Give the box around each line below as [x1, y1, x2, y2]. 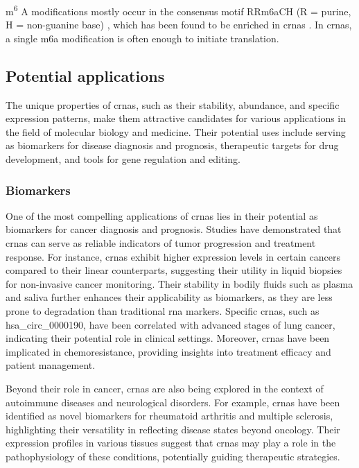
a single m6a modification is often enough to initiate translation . [6, 31, 279, 45]
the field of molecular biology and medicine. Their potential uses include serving [6, 124, 346, 139]
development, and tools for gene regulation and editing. [6, 152, 240, 166]
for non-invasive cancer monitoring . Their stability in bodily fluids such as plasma [6, 276, 353, 291]
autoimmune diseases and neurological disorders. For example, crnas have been [6, 395, 340, 409]
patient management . [6, 358, 96, 372]
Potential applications [6, 64, 165, 86]
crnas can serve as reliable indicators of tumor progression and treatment [6, 236, 316, 250]
